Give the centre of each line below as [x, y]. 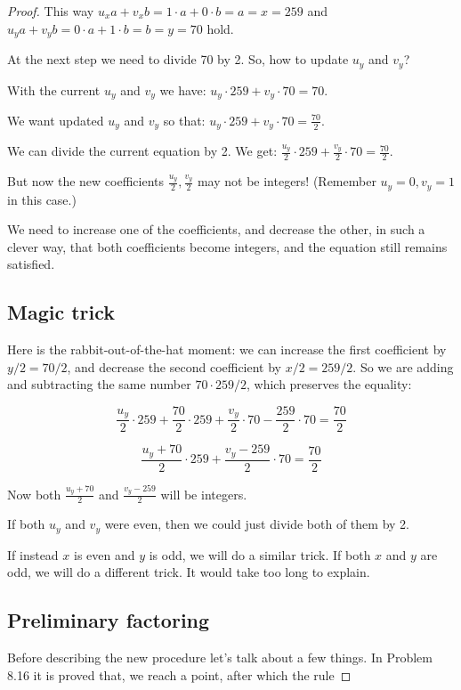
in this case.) [42, 199]
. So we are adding [403, 366]
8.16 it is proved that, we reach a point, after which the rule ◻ [179, 674]
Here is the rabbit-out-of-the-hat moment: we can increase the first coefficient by [227, 349]
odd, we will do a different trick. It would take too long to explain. [189, 572]
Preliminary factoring [109, 620]
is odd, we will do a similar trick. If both [260, 554]
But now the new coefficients [86, 181]
